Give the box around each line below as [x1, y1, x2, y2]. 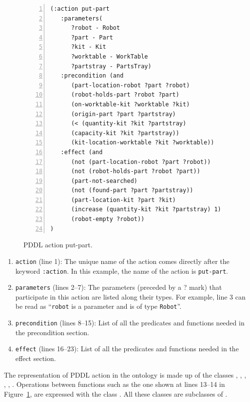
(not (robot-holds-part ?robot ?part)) [71, 168, 200, 175]
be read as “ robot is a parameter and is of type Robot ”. [15, 301, 182, 311]
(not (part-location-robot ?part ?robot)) [71, 158, 211, 165]
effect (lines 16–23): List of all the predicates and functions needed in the [15, 343, 239, 354]
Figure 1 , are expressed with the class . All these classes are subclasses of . [4, 388, 228, 399]
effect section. [15, 353, 56, 363]
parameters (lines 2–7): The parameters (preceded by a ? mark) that [15, 282, 222, 292]
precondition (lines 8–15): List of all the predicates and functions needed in [15, 318, 245, 328]
